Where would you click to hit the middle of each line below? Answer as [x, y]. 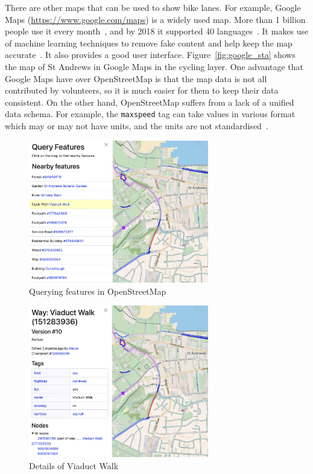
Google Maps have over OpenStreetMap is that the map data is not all [136, 78]
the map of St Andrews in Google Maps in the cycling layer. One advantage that [154, 66]
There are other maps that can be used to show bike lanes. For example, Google [153, 7]
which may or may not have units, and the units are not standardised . [137, 126]
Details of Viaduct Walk [74, 465]
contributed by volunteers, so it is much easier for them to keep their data [142, 90]
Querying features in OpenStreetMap [98, 291]
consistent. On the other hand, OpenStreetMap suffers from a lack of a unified [150, 102]
